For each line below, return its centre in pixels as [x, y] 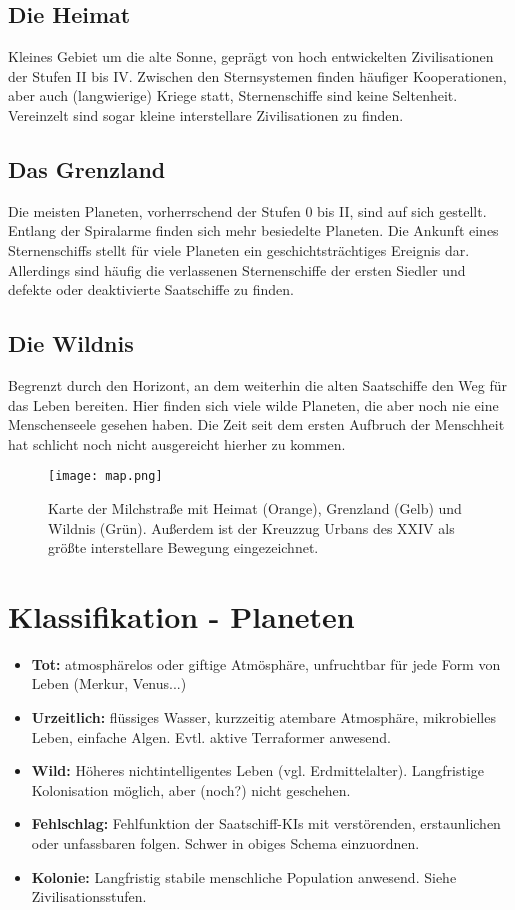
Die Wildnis [71, 343]
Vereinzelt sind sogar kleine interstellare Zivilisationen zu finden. [206, 114]
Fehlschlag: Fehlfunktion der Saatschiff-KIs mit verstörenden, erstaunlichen [266, 823]
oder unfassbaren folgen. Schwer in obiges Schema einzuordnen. [225, 843]
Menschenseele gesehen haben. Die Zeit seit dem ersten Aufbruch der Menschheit [256, 424]
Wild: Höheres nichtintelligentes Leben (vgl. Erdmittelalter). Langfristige [258, 770]
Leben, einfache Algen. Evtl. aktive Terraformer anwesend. [211, 736]
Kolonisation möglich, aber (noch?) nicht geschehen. [191, 789]
